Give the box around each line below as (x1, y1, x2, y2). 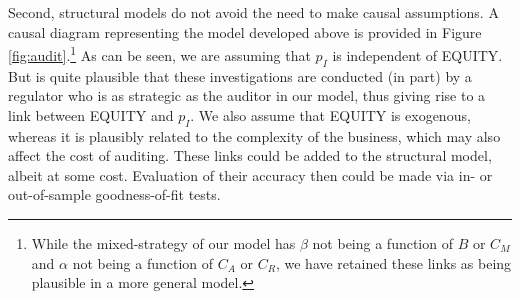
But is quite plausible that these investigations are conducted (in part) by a (8, 65, 472, 86)
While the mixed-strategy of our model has (31, 233, 296, 253)
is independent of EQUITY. (332, 44, 503, 65)
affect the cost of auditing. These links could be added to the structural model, (8, 145, 492, 166)
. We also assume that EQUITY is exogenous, (190, 104, 471, 125)
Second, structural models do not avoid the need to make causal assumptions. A (8, 2, 499, 22)
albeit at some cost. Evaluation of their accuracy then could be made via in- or (8, 164, 493, 185)
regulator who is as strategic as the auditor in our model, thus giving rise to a (8, 85, 486, 106)
